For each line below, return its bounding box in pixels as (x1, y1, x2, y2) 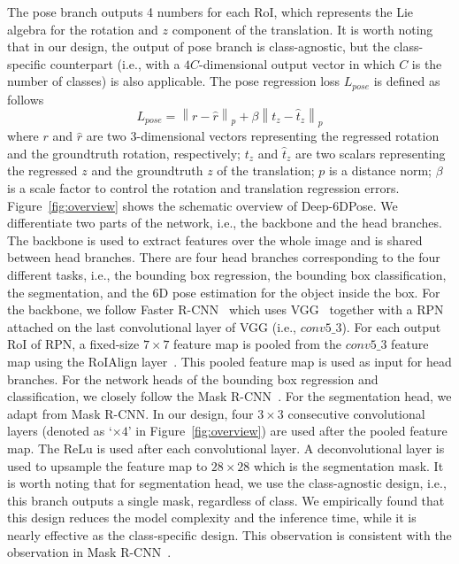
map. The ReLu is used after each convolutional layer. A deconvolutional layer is (7, 438, 445, 457)
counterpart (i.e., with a (50, 54, 180, 73)
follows (7, 89, 44, 108)
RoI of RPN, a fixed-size (7, 335, 140, 353)
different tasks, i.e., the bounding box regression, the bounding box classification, (7, 265, 447, 283)
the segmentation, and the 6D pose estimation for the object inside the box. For (7, 282, 440, 301)
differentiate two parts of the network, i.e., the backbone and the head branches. (7, 213, 442, 232)
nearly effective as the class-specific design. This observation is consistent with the (7, 525, 452, 544)
